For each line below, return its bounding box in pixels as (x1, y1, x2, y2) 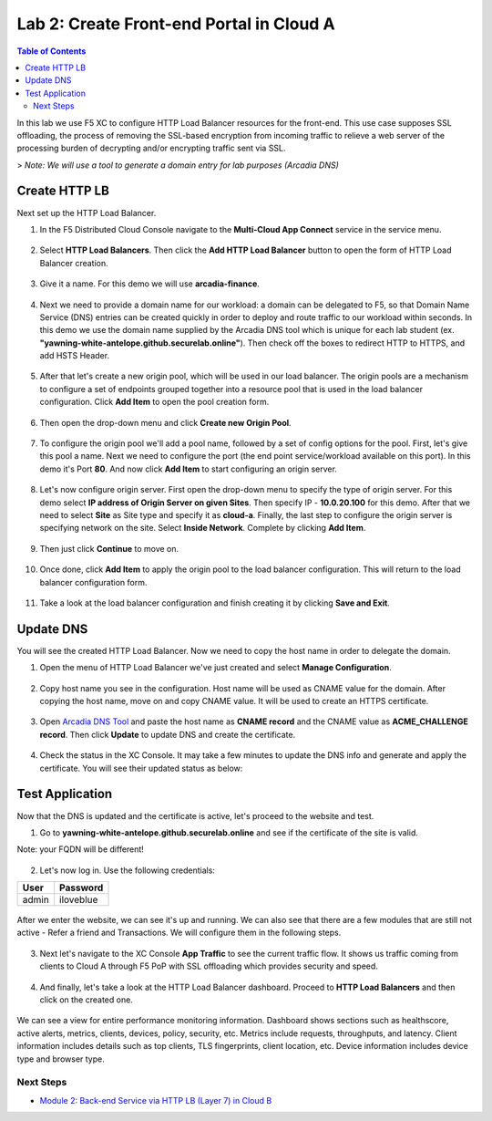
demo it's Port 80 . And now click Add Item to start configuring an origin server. (39, 463, 337, 474)
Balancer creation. (39, 257, 108, 268)
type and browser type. (16, 1054, 105, 1064)
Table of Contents (16, 46, 87, 57)
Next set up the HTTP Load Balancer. (16, 207, 157, 218)
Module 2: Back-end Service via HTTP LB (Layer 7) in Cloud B (39, 1095, 272, 1105)
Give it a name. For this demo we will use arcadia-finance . (39, 278, 260, 289)
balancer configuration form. (39, 576, 148, 587)
